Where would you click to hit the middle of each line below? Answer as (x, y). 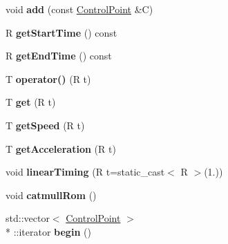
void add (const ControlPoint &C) (79, 9)
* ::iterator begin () (48, 231)
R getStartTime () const (61, 32)
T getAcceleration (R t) (61, 148)
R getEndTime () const (59, 56)
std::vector (28, 218)
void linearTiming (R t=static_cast (85, 172)
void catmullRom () (51, 195)
